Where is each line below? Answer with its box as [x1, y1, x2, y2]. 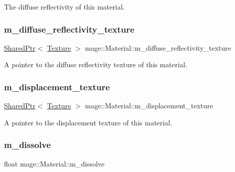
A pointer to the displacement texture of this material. [4, 117, 172, 127]
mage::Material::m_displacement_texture [85, 100, 213, 111]
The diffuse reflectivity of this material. [4, 2, 125, 12]
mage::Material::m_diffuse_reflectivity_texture [85, 42, 231, 53]
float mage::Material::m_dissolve [4, 158, 105, 168]
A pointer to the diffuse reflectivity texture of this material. [4, 59, 187, 70]
